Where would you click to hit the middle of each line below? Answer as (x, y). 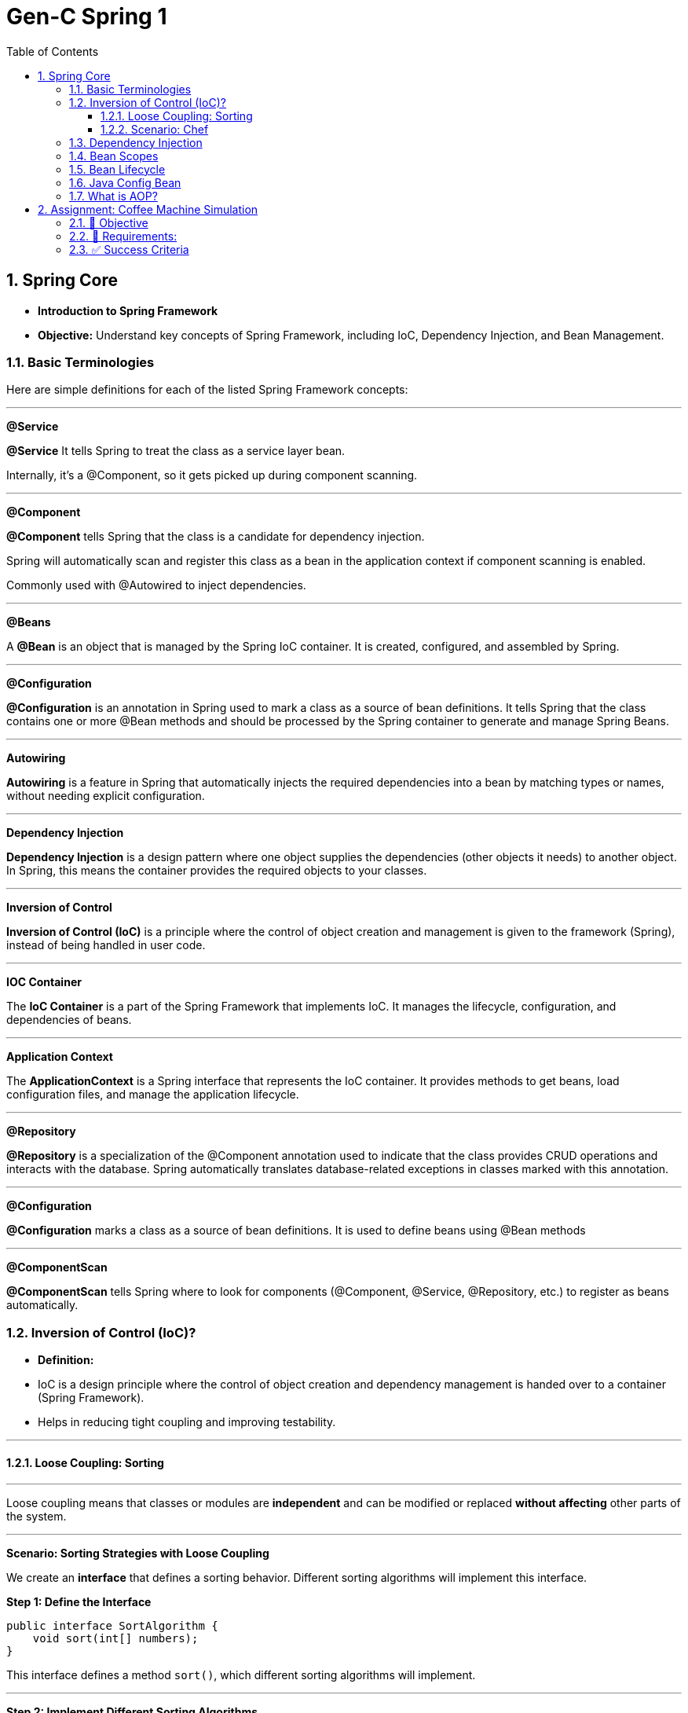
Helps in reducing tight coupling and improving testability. (187, 1422)
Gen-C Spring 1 (87, 17)
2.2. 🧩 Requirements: (123, 236)
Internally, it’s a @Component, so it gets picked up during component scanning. (212, 475)
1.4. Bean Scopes (114, 156)
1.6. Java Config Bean (125, 182)
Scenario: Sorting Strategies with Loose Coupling (138, 1553)
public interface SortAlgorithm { (112, 1626)
